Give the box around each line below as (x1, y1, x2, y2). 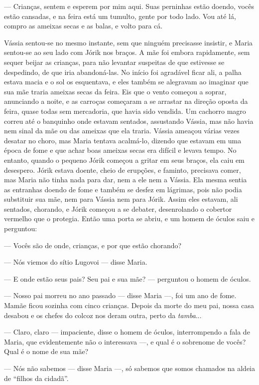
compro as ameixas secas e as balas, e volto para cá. (4, 20, 163, 31)
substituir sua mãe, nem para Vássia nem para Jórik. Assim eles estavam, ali (4, 194, 238, 204)
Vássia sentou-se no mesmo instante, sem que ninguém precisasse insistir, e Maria (4, 37, 253, 47)
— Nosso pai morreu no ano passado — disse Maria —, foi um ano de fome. (4, 290, 237, 301)
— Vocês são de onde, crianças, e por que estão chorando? (4, 240, 182, 250)
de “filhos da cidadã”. (4, 373, 69, 383)
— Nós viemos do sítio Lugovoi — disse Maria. (4, 257, 147, 267)
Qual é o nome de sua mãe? (4, 346, 89, 357)
